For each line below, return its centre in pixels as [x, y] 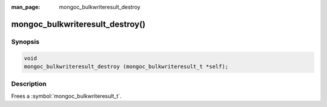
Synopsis [25, 41]
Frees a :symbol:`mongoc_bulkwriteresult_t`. [66, 96]
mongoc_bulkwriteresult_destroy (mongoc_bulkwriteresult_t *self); [126, 66]
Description [29, 84]
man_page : [26, 7]
